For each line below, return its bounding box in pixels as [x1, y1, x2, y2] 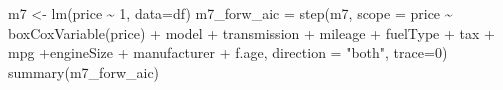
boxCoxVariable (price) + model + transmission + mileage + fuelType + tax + [8, 22, 495, 43]
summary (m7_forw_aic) [8, 61, 160, 82]
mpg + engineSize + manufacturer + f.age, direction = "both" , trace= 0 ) [8, 42, 448, 63]
